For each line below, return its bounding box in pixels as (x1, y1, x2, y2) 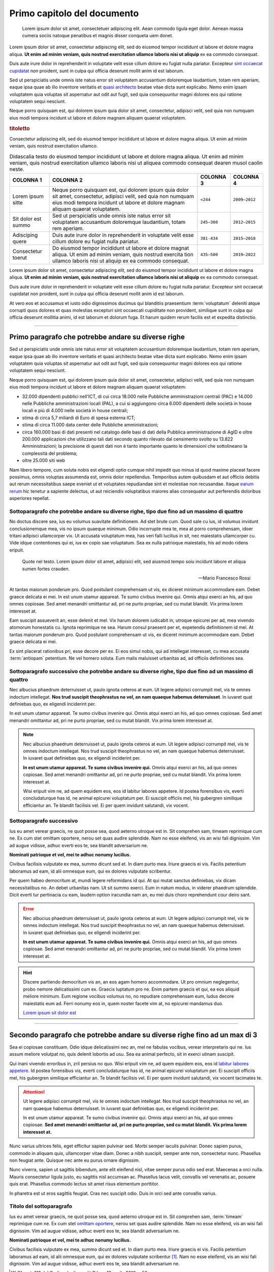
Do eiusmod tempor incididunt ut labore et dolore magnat (52, 245, 189, 252)
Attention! (23, 1089, 45, 1095)
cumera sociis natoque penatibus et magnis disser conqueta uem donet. (22, 32, 174, 38)
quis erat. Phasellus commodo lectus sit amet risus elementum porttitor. (9, 1181, 160, 1187)
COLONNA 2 (52, 177, 83, 184)
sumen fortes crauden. (22, 565, 70, 572)
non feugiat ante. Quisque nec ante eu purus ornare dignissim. (9, 1158, 140, 1164)
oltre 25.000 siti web (22, 457, 65, 464)
